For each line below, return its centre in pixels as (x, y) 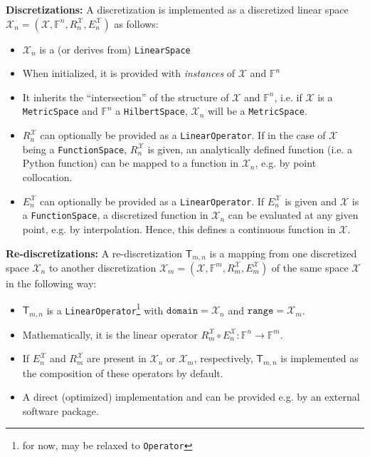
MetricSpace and (60, 111)
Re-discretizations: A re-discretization (94, 253)
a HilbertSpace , (152, 111)
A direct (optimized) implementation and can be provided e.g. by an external (191, 397)
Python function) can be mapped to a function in (130, 163)
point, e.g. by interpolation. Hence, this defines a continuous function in (179, 229)
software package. (60, 410)
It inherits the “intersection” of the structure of (126, 97)
